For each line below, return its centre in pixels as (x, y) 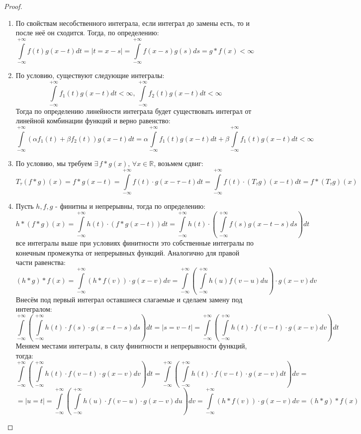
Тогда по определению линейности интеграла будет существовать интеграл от (134, 111)
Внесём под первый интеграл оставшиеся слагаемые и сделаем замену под (129, 299)
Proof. (13, 6)
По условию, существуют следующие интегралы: (90, 75)
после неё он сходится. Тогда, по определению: (87, 33)
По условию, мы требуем (54, 163)
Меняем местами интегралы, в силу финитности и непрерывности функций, (131, 346)
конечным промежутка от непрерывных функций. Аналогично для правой (128, 252)
